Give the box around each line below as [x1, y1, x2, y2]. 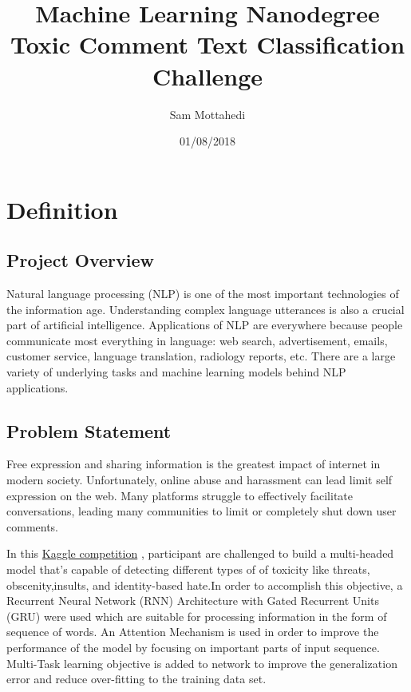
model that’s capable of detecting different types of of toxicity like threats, [6, 561, 370, 577]
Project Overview [6, 248, 155, 272]
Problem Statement [6, 418, 172, 443]
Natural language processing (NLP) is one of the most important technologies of [6, 285, 399, 302]
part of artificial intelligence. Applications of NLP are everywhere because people [6, 316, 403, 333]
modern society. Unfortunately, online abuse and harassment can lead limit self [6, 471, 393, 488]
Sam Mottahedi [169, 105, 246, 122]
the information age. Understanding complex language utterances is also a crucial [6, 300, 405, 317]
